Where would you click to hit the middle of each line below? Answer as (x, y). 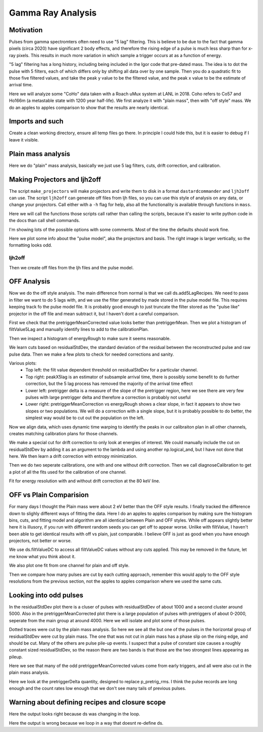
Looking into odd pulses (46, 595)
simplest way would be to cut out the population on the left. (85, 418)
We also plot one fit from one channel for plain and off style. (69, 566)
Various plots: (23, 363)
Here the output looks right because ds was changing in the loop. (75, 714)
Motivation (26, 30)
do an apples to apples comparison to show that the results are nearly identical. (89, 107)
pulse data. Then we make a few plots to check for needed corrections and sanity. (92, 354)
